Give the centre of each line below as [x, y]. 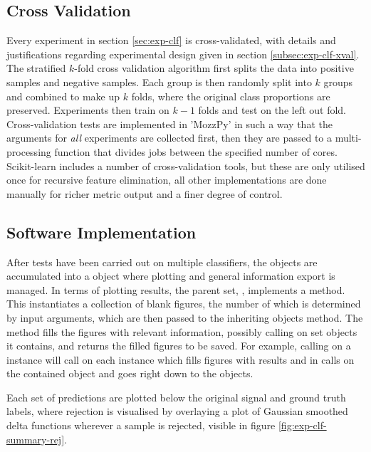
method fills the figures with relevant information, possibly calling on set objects [182, 331]
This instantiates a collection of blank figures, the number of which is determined [184, 304]
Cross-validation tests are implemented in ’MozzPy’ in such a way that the [169, 123]
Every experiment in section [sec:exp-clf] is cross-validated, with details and [171, 40]
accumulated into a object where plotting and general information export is [171, 276]
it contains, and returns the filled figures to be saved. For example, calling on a [179, 346]
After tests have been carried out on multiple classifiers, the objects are [162, 262]
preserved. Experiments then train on [88, 110]
